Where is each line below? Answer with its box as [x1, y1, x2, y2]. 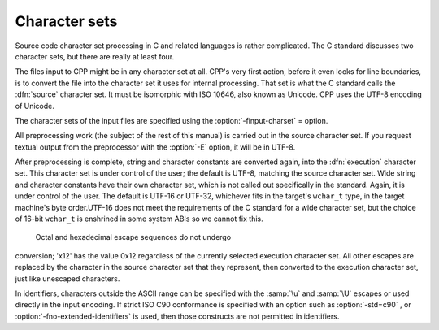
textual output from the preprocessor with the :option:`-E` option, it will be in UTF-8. [15, 142, 296, 152]
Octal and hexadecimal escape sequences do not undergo [35, 232, 232, 242]
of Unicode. [15, 101, 54, 111]
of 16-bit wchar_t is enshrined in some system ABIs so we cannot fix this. [15, 214, 263, 224]
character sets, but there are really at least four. [15, 51, 175, 61]
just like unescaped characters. [15, 273, 120, 284]
